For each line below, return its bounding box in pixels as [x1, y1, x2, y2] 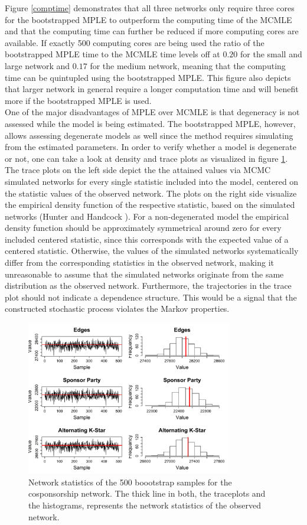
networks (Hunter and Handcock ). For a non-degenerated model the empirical [5, 210, 289, 222]
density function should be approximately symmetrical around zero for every [5, 221, 282, 234]
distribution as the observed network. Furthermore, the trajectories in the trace [5, 279, 292, 292]
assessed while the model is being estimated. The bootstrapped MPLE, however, [5, 117, 296, 129]
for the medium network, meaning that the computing [90, 59, 286, 71]
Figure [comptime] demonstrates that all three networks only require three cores [5, 2, 295, 14]
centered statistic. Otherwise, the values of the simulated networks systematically [5, 244, 299, 257]
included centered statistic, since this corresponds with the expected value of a [5, 233, 289, 245]
